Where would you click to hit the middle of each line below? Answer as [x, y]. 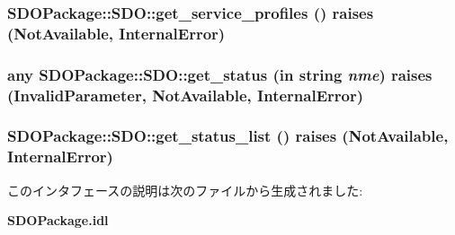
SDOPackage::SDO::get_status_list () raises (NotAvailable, [228, 136]
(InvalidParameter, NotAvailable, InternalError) [186, 95]
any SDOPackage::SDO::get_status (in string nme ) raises [220, 74]
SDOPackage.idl [58, 220]
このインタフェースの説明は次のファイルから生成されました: [185, 190]
